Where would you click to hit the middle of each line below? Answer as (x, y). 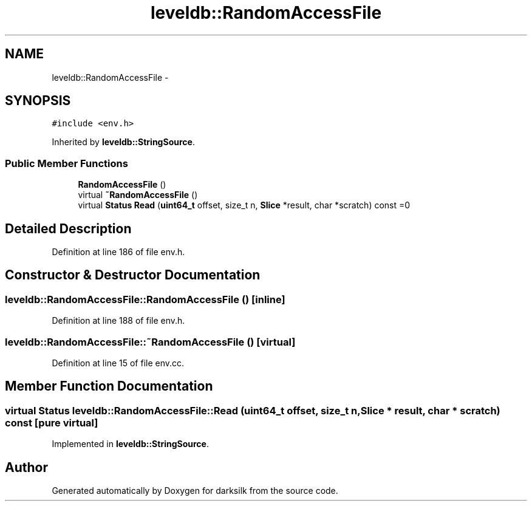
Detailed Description (68, 228)
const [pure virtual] (52, 422)
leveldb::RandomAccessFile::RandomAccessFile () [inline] (145, 299)
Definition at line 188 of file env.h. (118, 321)
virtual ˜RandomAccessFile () (138, 195)
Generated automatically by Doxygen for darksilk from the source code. (195, 491)
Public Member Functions (66, 163)
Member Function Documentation (109, 386)
